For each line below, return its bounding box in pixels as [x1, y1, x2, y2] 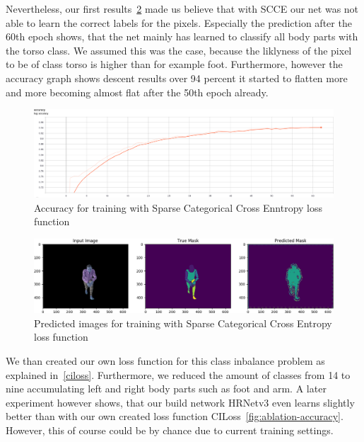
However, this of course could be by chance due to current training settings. [6, 423, 334, 438]
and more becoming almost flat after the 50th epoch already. [6, 84, 269, 99]
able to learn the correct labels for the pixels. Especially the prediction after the [6, 15, 352, 30]
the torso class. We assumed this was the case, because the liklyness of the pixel [6, 42, 352, 57]
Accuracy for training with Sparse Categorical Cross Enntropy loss [34, 200, 323, 215]
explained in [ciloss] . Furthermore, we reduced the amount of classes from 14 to [6, 367, 351, 382]
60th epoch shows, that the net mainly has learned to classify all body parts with [6, 29, 358, 44]
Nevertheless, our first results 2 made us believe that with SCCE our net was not [6, 1, 359, 16]
